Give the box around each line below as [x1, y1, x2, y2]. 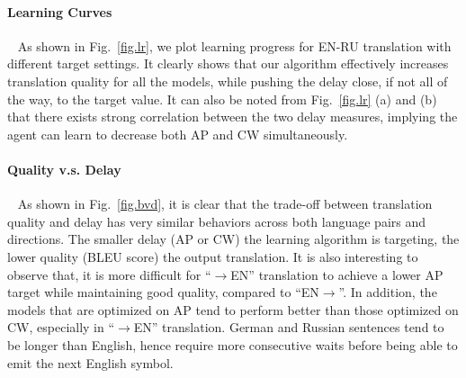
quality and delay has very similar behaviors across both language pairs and [7, 211, 426, 230]
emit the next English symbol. [7, 353, 174, 372]
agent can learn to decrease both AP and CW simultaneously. [7, 124, 348, 143]
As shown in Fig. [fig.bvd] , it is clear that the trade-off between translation [17, 194, 433, 213]
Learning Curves [7, 2, 112, 21]
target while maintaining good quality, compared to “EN [7, 283, 319, 301]
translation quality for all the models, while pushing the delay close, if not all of [7, 71, 448, 90]
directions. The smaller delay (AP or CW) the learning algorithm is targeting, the [7, 229, 460, 248]
